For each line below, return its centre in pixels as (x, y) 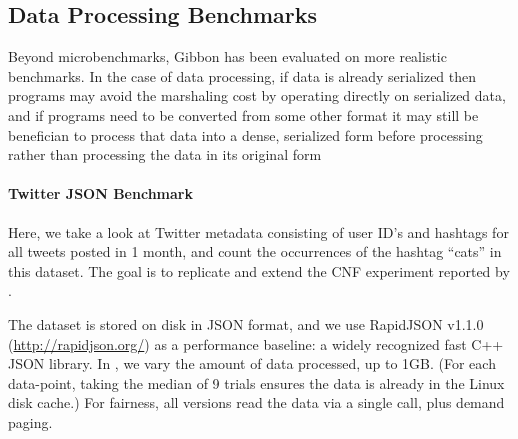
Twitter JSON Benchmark (100, 193)
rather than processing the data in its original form (165, 154)
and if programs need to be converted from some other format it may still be (243, 114)
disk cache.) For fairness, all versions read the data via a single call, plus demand (256, 402)
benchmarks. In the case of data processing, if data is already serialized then (242, 75)
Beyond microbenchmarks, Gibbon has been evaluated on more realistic (227, 56)
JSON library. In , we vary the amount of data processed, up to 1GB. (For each (252, 363)
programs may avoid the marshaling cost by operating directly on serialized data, (257, 95)
